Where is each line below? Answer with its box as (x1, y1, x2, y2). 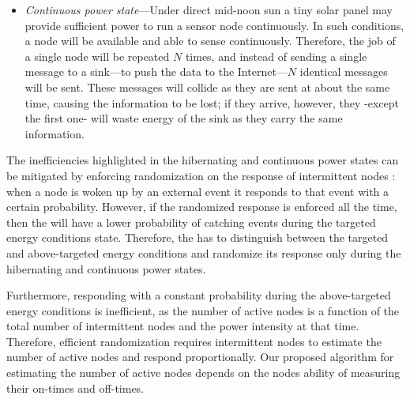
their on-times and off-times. (6, 379, 145, 396)
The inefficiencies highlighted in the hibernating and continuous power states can (6, 152, 399, 168)
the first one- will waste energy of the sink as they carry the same (24, 110, 343, 126)
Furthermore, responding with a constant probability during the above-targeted (6, 287, 391, 303)
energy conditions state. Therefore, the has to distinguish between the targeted (6, 229, 389, 246)
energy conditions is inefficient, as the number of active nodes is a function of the (6, 302, 400, 318)
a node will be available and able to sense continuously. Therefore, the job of (24, 32, 396, 49)
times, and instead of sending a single (185, 47, 367, 64)
